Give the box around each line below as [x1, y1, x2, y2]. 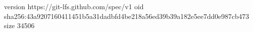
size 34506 [4, 20, 35, 31]
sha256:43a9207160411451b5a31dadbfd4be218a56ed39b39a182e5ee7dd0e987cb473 [4, 11, 250, 21]
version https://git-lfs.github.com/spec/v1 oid [4, 1, 144, 11]
